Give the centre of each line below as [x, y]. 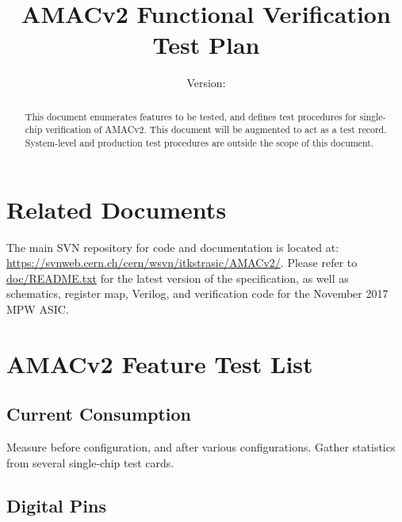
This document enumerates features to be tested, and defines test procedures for [191, 116]
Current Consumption [99, 414]
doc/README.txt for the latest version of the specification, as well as [178, 278]
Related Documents [117, 209]
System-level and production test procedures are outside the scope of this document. [199, 143]
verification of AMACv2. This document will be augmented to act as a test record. [216, 130]
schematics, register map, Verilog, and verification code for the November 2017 [197, 293]
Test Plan [206, 45]
